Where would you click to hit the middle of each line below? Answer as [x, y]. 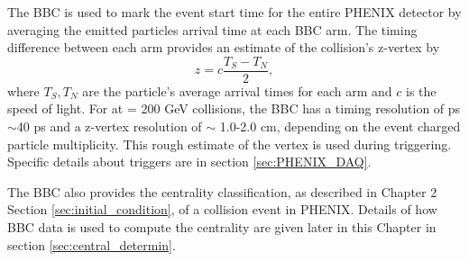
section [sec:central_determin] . [92, 244]
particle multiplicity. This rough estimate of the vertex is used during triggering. [230, 144]
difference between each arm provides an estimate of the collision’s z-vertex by [224, 47]
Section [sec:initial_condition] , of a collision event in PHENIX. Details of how [222, 209]
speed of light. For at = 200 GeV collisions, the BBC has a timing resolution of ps [234, 108]
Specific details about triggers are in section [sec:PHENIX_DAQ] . [189, 162]
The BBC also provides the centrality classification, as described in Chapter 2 [222, 191]
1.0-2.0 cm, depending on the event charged [340, 126]
